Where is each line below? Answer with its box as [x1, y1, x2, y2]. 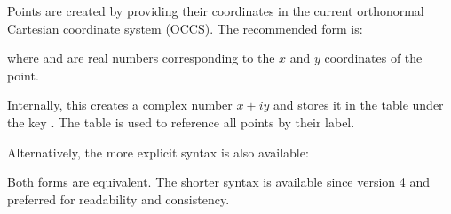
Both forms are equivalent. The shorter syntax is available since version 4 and [7, 172, 431, 191]
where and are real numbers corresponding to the [7, 49, 275, 67]
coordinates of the [324, 49, 423, 67]
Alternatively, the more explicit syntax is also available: [7, 142, 309, 161]
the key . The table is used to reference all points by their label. [7, 112, 355, 131]
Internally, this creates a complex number [7, 96, 233, 114]
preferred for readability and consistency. [7, 189, 230, 208]
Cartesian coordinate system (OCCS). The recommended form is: [7, 19, 363, 37]
